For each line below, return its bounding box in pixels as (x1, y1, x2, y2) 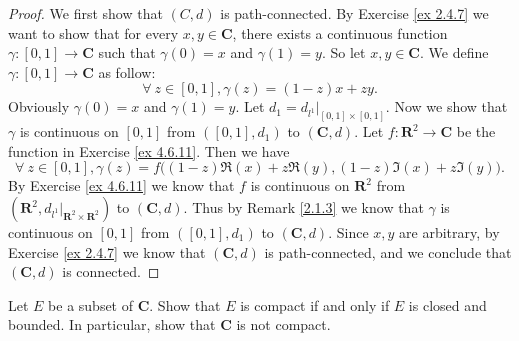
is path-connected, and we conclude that (264, 241, 512, 262)
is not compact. (236, 314, 331, 335)
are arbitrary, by (399, 222, 500, 243)
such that (98, 42, 156, 63)
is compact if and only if (240, 294, 390, 315)
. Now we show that (385, 96, 508, 117)
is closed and (408, 294, 487, 315)
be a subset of (48, 294, 134, 315)
